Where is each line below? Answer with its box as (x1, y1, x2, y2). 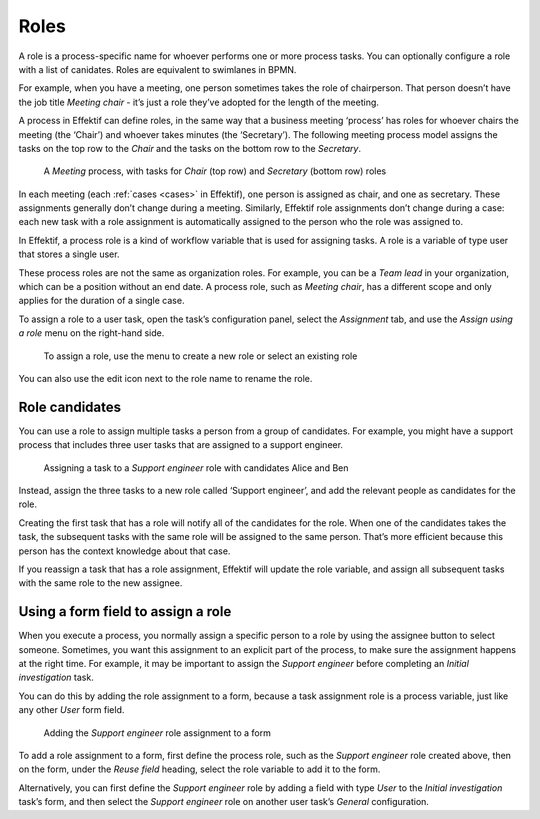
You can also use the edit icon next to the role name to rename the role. (18, 372, 313, 384)
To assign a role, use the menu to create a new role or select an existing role (43, 350, 358, 362)
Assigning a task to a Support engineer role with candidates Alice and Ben (43, 461, 349, 474)
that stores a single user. (18, 248, 120, 260)
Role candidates (18, 398, 122, 415)
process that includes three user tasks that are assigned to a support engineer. (18, 439, 344, 451)
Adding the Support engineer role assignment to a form (43, 726, 272, 739)
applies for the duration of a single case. (18, 295, 185, 307)
